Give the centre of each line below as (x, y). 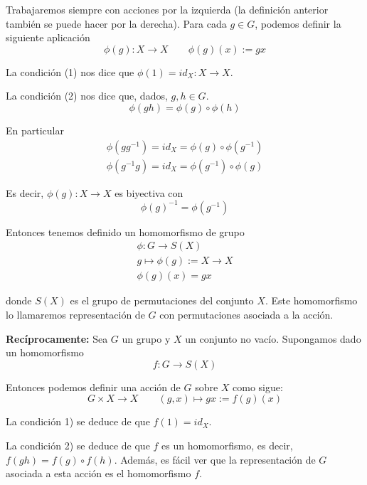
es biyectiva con (149, 192)
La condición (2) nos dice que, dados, (87, 96)
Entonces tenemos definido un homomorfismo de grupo (125, 231)
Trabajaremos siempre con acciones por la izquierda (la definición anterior (167, 9)
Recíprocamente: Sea (57, 338)
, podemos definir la (298, 23)
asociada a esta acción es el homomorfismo (99, 473)
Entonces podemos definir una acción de (93, 387)
